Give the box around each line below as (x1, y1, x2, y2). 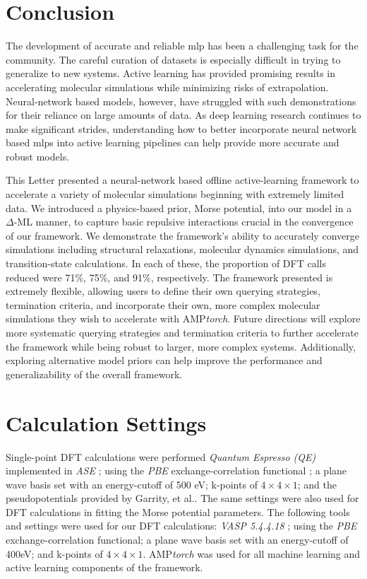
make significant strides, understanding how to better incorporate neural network (6, 121, 357, 136)
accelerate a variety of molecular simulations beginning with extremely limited (6, 187, 344, 201)
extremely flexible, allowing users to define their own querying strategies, (6, 283, 320, 298)
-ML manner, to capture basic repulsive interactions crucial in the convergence (13, 214, 354, 229)
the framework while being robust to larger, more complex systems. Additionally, (6, 339, 356, 353)
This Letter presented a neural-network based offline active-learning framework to (6, 172, 359, 187)
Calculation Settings (6, 408, 207, 437)
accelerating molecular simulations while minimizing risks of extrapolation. (6, 79, 329, 94)
